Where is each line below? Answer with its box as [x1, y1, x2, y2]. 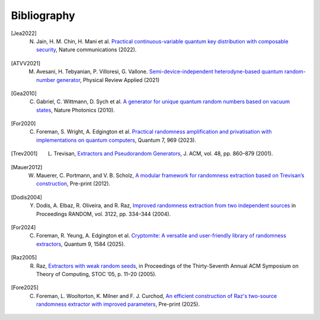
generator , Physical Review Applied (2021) [56, 76, 160, 83]
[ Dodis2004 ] [11, 194, 43, 201]
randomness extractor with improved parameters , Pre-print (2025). [36, 300, 200, 308]
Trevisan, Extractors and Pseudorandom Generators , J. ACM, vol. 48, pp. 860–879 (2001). [53, 150, 273, 157]
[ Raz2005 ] [11, 254, 37, 261]
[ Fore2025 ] [11, 284, 39, 291]
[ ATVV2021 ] [11, 59, 41, 66]
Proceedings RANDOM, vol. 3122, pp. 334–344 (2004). [36, 210, 171, 217]
